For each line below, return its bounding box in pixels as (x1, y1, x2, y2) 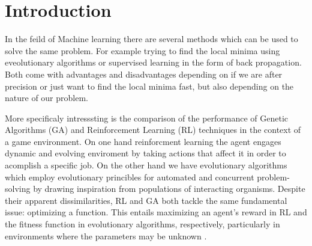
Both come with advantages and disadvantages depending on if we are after (5, 67, 283, 80)
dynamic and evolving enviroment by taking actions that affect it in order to (5, 147, 286, 159)
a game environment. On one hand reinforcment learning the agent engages (5, 135, 281, 147)
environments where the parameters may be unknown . (5, 229, 207, 242)
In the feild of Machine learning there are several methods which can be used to (5, 32, 298, 45)
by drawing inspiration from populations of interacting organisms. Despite (33, 182, 305, 195)
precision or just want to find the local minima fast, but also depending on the (5, 79, 294, 92)
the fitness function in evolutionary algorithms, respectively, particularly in (5, 218, 280, 230)
